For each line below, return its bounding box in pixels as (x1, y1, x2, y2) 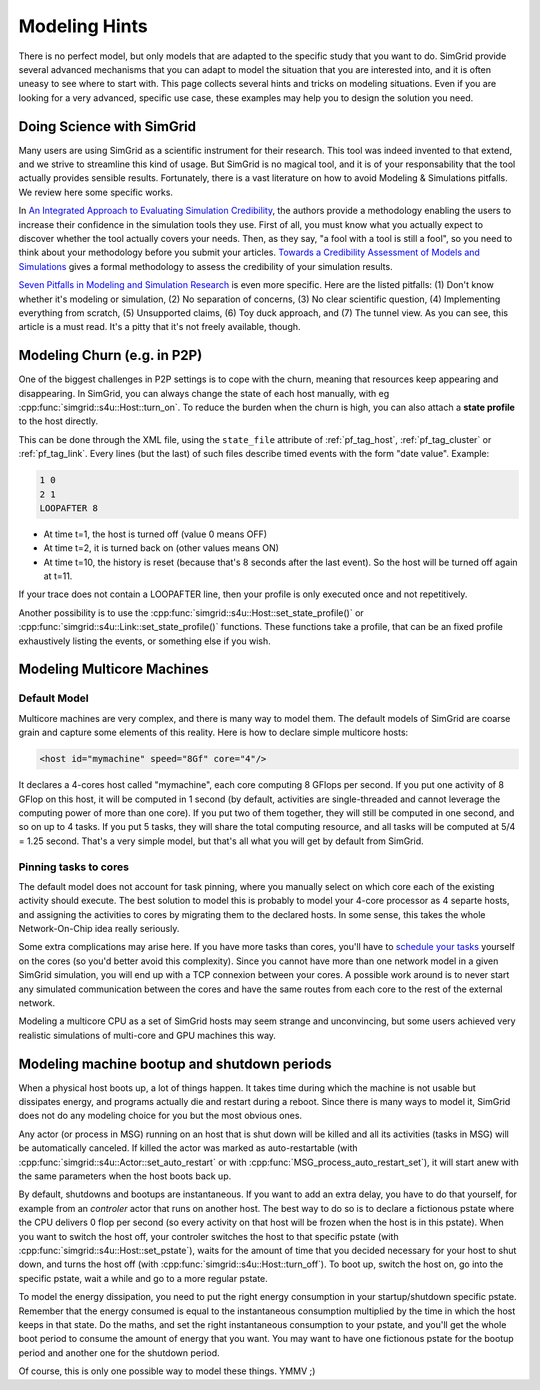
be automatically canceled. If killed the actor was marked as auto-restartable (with (18, 1142, 359, 1154)
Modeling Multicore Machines (18, 661, 209, 678)
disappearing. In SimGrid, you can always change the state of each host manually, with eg (18, 387, 390, 399)
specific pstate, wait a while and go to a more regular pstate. (18, 1272, 269, 1284)
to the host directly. (18, 415, 99, 427)
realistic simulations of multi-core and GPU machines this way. (18, 1029, 277, 1041)
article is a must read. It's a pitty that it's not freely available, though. (18, 321, 301, 333)
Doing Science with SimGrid (18, 118, 197, 135)
